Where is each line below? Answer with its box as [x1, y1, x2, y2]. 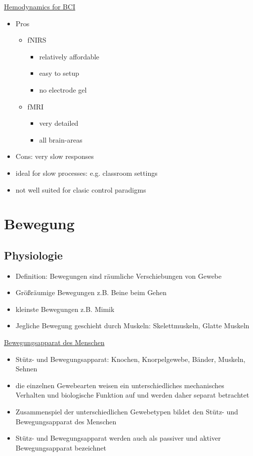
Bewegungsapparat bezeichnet [15, 442, 106, 453]
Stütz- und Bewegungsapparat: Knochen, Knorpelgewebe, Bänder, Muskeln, [15, 354, 246, 364]
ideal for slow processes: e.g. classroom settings [15, 167, 158, 178]
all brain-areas [39, 134, 83, 145]
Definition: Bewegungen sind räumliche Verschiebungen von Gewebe [15, 270, 222, 281]
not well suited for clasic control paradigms [15, 184, 146, 195]
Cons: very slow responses [15, 151, 94, 161]
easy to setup [39, 68, 80, 78]
